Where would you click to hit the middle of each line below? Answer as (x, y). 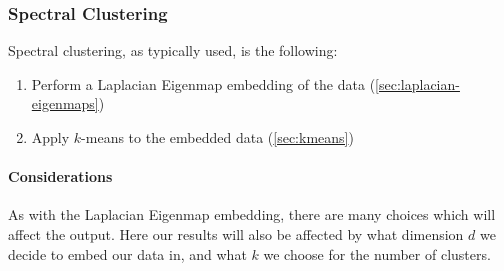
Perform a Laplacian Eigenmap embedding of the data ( (203, 83)
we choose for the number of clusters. (377, 253)
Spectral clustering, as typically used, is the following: (173, 50)
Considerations (60, 176)
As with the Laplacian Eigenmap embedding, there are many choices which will (252, 214)
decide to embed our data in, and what (127, 253)
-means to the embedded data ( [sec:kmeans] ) (217, 137)
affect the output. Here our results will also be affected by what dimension (236, 233)
